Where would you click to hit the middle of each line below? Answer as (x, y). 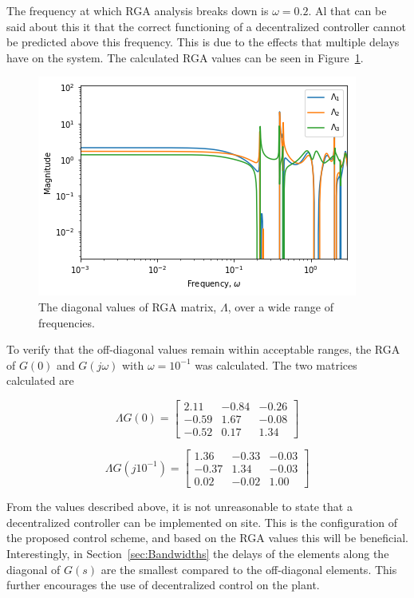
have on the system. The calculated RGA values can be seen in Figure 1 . (185, 57)
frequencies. (67, 322)
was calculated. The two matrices (276, 364)
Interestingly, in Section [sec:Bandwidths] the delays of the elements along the (198, 553)
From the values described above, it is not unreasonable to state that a (179, 507)
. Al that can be (347, 10)
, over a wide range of (280, 306)
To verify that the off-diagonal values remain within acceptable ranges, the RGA (203, 349)
